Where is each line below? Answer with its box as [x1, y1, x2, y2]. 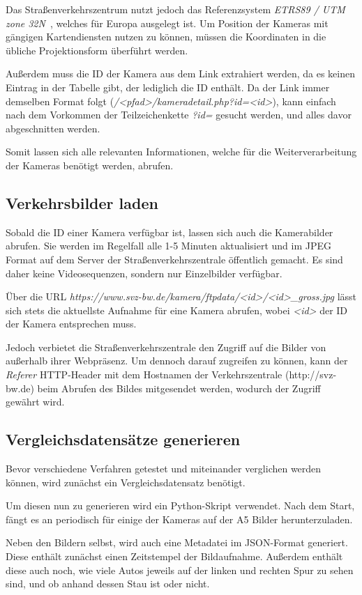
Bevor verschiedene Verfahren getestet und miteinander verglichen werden [6, 461, 322, 476]
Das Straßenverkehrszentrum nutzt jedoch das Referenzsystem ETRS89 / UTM [6, 2, 345, 16]
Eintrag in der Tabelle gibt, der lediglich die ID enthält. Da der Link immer [6, 79, 330, 94]
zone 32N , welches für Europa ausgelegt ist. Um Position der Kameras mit [6, 15, 329, 30]
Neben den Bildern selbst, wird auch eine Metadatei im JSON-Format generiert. [6, 535, 348, 550]
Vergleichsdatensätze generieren [6, 428, 241, 450]
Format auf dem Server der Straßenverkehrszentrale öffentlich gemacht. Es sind [6, 252, 343, 266]
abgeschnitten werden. [6, 121, 100, 135]
